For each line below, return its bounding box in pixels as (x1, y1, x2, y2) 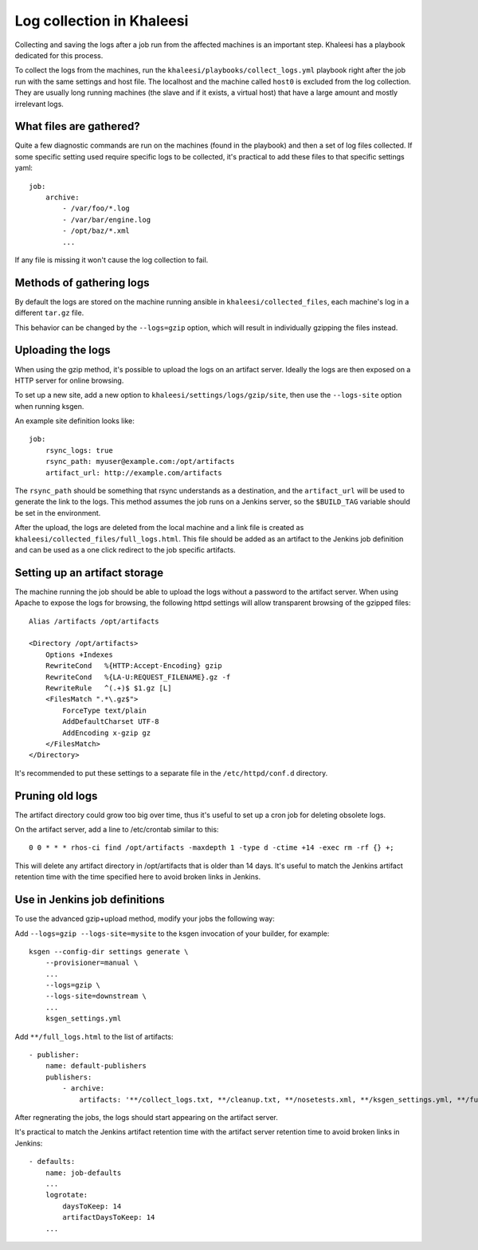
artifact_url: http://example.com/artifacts (45, 468, 222, 478)
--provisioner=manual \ (45, 958, 139, 968)
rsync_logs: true (45, 446, 113, 454)
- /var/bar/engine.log (62, 215, 151, 224)
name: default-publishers (45, 1061, 147, 1071)
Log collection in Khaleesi (14, 12, 189, 29)
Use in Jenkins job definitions (14, 893, 165, 906)
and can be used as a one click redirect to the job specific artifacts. (14, 544, 236, 554)
